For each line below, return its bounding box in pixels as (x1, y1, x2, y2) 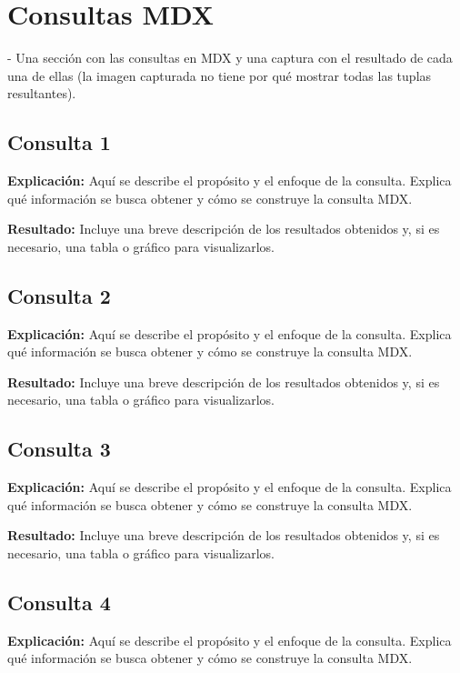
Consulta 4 (7, 588, 111, 617)
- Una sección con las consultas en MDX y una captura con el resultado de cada (7, 48, 453, 67)
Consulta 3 (7, 435, 111, 463)
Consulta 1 (7, 128, 111, 156)
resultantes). (7, 84, 76, 103)
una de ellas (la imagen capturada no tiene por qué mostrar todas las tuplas (7, 65, 432, 85)
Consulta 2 (7, 281, 111, 309)
